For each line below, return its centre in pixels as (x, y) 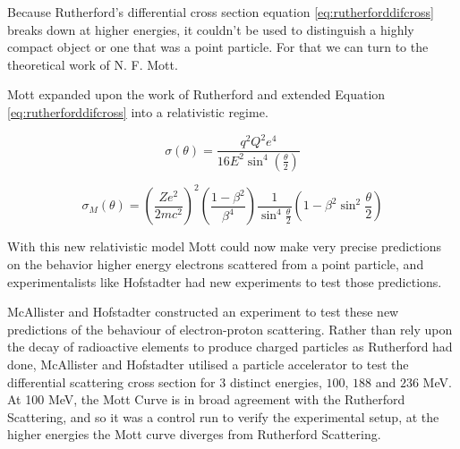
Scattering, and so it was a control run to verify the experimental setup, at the (223, 416)
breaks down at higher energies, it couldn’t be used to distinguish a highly (211, 29)
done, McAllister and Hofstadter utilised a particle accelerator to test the (208, 364)
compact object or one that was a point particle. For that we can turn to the (218, 47)
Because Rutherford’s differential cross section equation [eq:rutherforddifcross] (221, 12)
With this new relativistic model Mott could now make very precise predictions (225, 246)
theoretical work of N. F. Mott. (93, 64)
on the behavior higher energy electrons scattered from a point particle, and (216, 264)
